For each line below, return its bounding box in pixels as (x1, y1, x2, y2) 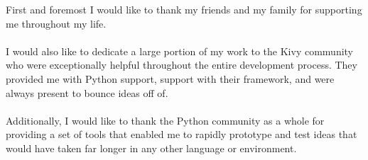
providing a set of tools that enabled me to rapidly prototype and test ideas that (6, 127, 357, 142)
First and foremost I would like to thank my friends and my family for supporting (6, 2, 362, 16)
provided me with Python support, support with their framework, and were (6, 71, 335, 86)
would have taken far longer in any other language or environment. (6, 140, 297, 155)
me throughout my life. (6, 16, 107, 30)
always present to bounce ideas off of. (6, 85, 168, 100)
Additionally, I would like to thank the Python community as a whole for (6, 113, 325, 127)
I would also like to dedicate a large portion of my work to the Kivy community (6, 43, 354, 58)
